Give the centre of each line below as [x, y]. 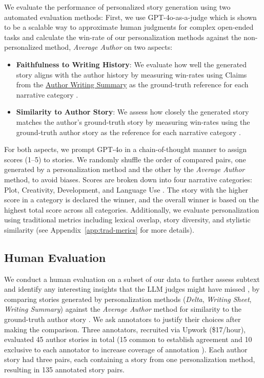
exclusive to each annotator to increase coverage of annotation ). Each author [126, 349]
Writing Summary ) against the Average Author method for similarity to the [123, 309]
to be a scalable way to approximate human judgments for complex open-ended [129, 27]
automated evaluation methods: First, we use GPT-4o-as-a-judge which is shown [130, 17]
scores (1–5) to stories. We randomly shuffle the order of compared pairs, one [125, 159]
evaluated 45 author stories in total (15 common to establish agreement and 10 [128, 339]
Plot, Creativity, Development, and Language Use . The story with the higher [126, 189]
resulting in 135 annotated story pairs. [64, 370]
